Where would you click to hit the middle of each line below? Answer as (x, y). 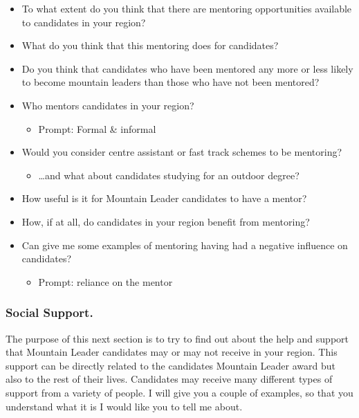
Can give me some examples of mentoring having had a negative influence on (185, 245)
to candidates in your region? (84, 22)
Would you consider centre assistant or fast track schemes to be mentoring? (182, 152)
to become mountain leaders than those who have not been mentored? (171, 82)
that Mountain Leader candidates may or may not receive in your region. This (172, 352)
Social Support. (49, 312)
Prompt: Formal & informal (97, 128)
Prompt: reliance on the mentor (105, 281)
